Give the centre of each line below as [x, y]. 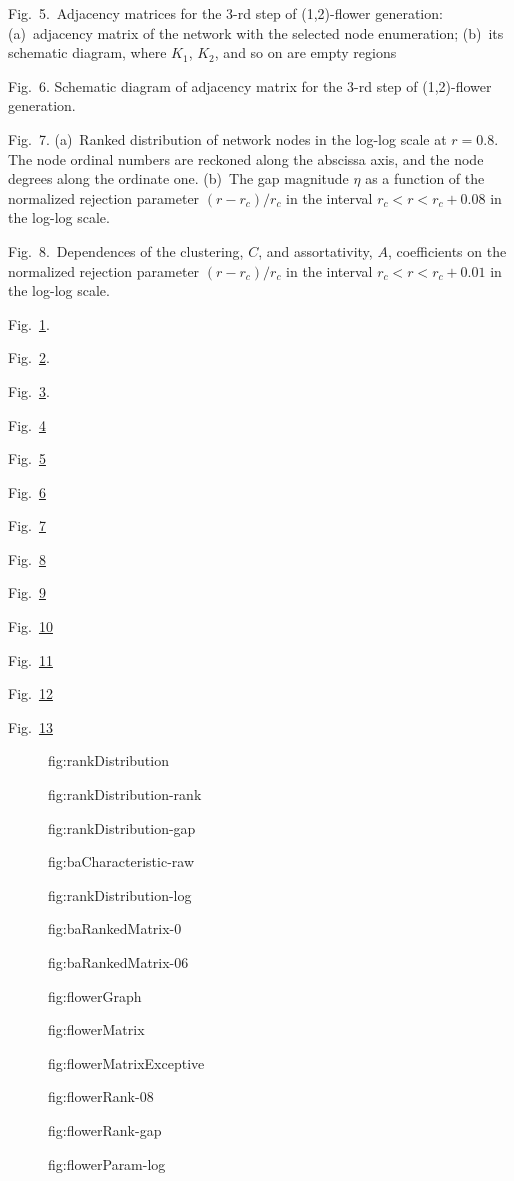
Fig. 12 [30, 693]
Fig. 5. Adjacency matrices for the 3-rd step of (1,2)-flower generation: [225, 13]
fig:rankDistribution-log [120, 894]
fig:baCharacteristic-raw [121, 861]
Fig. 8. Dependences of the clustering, [126, 250]
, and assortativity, [315, 250]
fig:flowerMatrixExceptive [126, 1062]
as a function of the [425, 178]
